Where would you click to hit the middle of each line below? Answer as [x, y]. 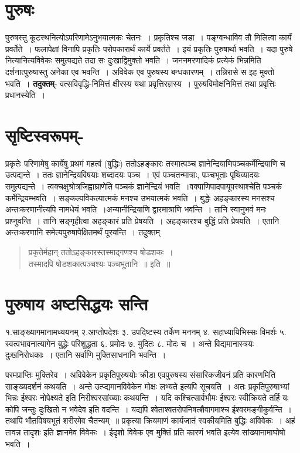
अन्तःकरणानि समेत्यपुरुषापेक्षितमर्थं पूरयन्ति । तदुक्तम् [83, 232]
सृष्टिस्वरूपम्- [45, 135]
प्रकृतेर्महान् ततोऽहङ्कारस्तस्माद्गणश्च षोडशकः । [101, 251]
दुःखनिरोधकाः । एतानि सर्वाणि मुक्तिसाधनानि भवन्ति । [86, 355]
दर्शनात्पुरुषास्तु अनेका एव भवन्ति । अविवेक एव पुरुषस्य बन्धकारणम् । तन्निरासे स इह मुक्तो [140, 71]
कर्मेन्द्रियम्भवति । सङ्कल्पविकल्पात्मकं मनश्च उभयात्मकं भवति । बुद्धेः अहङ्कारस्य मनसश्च [140, 197]
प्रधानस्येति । [25, 95]
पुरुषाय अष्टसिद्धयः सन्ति [77, 304]
